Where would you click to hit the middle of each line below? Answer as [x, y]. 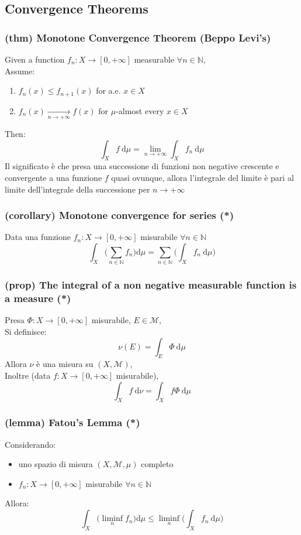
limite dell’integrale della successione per [77, 189]
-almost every [140, 110]
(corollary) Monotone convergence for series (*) [120, 215]
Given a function [35, 59]
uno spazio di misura [56, 464]
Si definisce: [26, 332]
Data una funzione [38, 237]
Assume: [20, 71]
